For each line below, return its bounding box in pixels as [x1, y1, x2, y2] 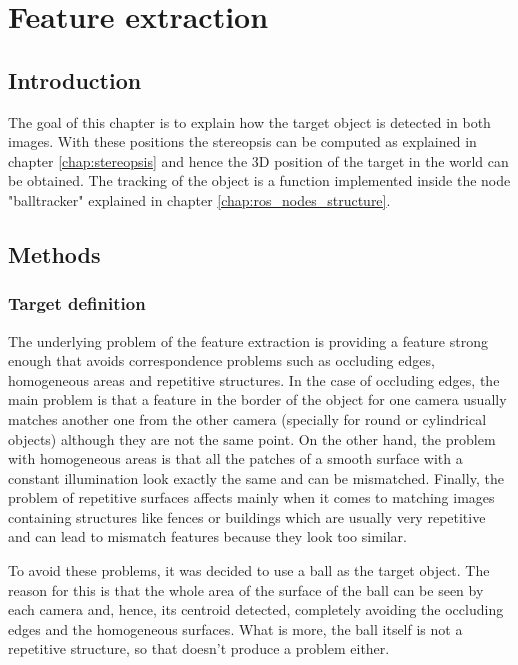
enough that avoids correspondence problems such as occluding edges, [8, 350, 435, 371]
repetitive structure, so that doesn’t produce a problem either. [8, 638, 390, 659]
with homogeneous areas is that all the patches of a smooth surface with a [8, 448, 463, 469]
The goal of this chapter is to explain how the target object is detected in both [8, 111, 491, 132]
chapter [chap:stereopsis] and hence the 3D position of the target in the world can [8, 150, 509, 171]
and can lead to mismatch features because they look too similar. [8, 526, 407, 547]
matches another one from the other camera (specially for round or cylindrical [8, 408, 487, 429]
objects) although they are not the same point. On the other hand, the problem [8, 428, 496, 449]
